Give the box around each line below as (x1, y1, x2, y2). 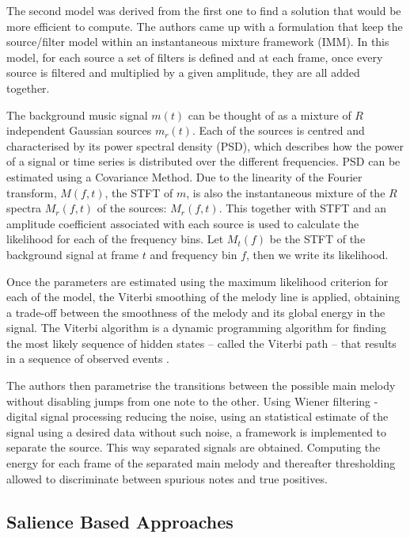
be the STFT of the (269, 231, 366, 247)
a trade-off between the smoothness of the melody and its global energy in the (6, 303, 385, 320)
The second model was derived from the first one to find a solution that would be (6, 2, 401, 18)
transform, (6, 184, 57, 200)
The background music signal (6, 106, 148, 123)
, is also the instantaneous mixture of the (186, 184, 385, 200)
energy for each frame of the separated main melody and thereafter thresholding (6, 455, 396, 471)
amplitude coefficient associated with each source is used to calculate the (6, 215, 359, 231)
